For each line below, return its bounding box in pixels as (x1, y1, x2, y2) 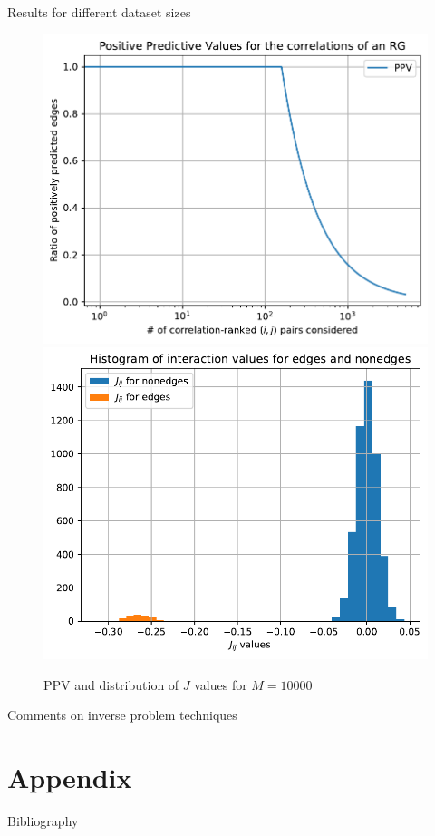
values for (194, 675, 247, 694)
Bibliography (7, 811, 79, 830)
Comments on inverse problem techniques (7, 705, 237, 724)
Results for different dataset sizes (7, 3, 191, 21)
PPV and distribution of (43, 675, 179, 694)
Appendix (7, 759, 132, 796)
